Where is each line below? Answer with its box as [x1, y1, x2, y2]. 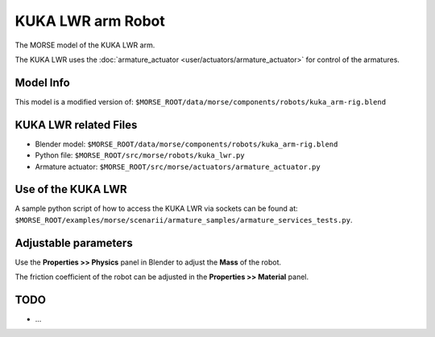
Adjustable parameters [14, 236, 133, 249]
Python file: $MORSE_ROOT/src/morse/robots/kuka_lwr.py [35, 150, 245, 160]
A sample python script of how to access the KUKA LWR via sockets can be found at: [14, 203, 298, 213]
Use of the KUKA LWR [14, 183, 128, 196]
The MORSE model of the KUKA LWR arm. [14, 40, 155, 50]
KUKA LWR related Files [14, 117, 138, 132]
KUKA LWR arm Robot [14, 12, 165, 30]
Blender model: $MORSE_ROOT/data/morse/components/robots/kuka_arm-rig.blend [35, 139, 338, 149]
